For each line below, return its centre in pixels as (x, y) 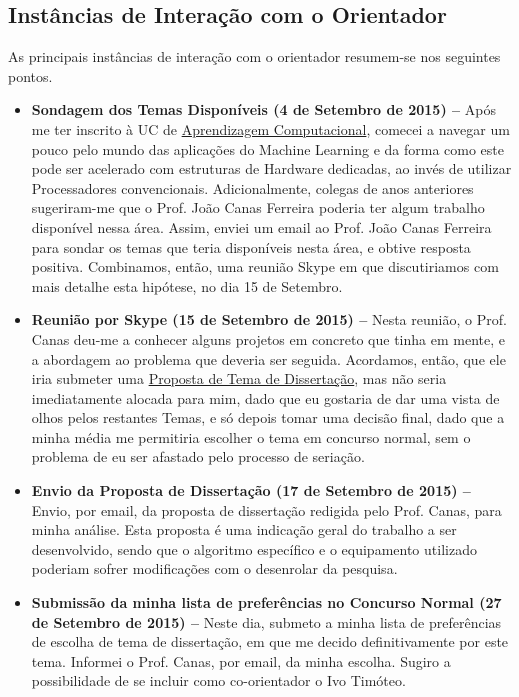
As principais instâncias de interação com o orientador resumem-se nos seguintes (254, 56)
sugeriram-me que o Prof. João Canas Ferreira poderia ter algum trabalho (258, 207)
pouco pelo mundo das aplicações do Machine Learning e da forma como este (267, 148)
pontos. (30, 75)
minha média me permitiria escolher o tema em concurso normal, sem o (251, 436)
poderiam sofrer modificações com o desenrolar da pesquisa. (214, 568)
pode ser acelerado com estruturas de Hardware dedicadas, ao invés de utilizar (271, 168)
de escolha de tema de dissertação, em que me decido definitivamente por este (270, 641)
